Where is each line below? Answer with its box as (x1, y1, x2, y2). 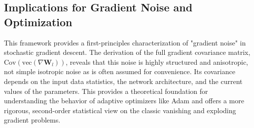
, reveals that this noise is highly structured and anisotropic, (66, 56, 248, 67)
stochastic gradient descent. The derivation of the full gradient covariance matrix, (4, 47, 251, 57)
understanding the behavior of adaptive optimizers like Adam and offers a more (4, 95, 244, 106)
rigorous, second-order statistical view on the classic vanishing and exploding (4, 105, 236, 115)
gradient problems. (4, 115, 61, 125)
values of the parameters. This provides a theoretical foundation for (4, 85, 208, 96)
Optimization (4, 14, 73, 29)
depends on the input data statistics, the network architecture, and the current (4, 76, 243, 86)
